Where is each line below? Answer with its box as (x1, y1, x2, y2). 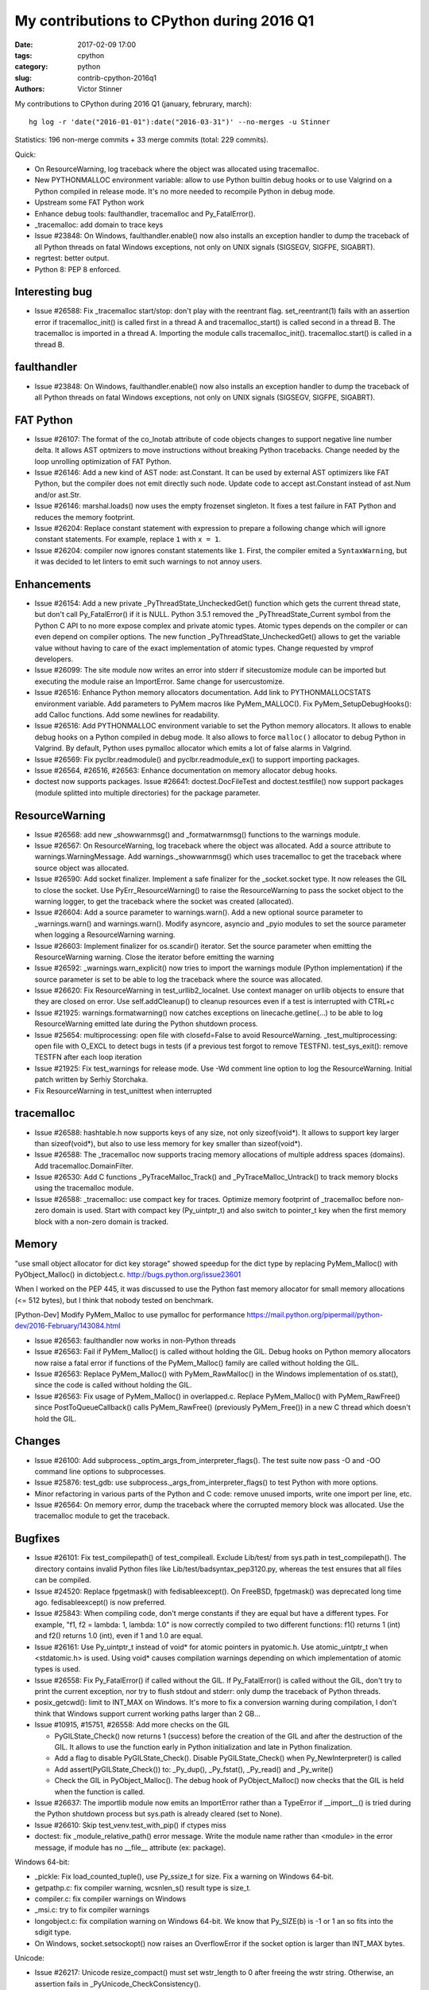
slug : (14, 72, 32, 83)
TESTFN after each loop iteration (34, 1052, 142, 1062)
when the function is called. (54, 1787, 145, 1797)
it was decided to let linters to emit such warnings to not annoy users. (34, 557, 262, 567)
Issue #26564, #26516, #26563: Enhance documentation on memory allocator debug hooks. (34, 765, 338, 775)
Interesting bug (14, 285, 93, 298)
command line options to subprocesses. (34, 1466, 166, 1476)
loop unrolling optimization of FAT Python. (34, 456, 172, 466)
